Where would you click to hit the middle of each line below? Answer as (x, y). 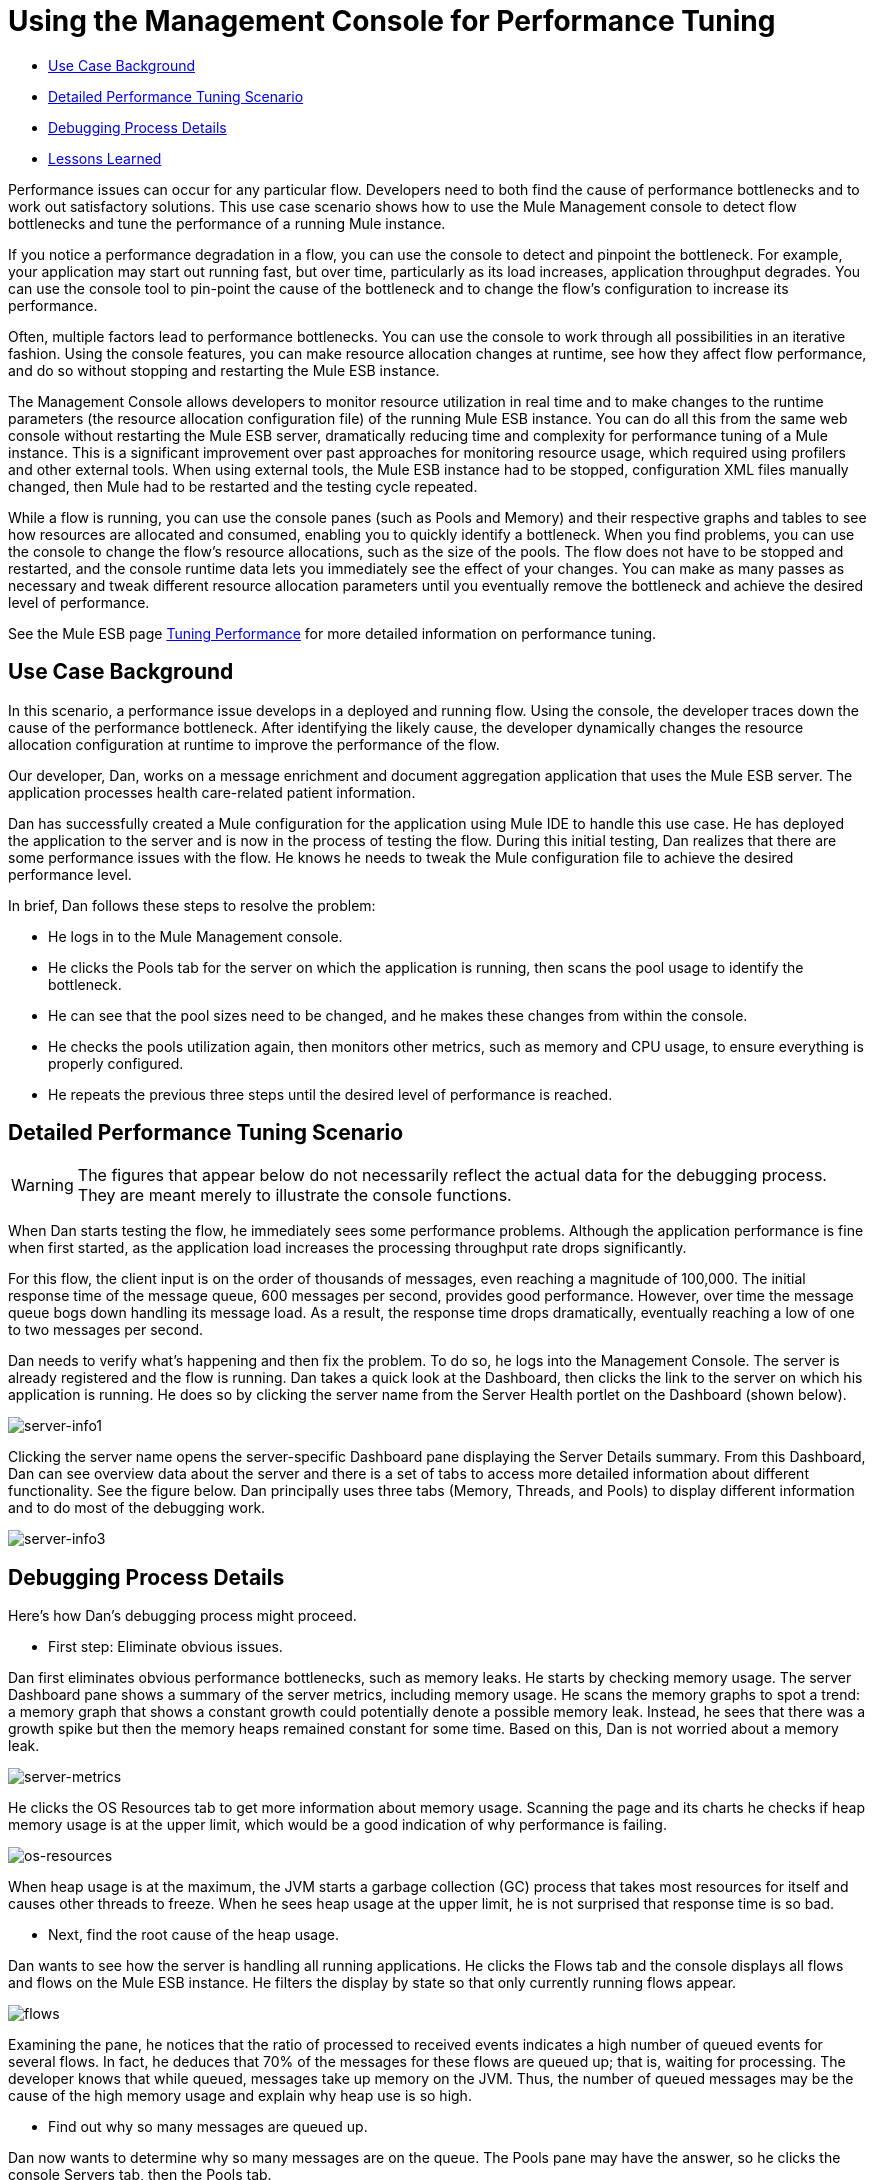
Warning (42, 1185)
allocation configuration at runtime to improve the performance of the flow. (254, 744)
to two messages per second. (106, 1330)
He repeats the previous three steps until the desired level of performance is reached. (330, 1094)
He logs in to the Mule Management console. (195, 936)
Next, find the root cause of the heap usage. (194, 1935)
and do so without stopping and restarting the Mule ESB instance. (224, 370)
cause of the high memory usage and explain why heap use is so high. (240, 2096)
